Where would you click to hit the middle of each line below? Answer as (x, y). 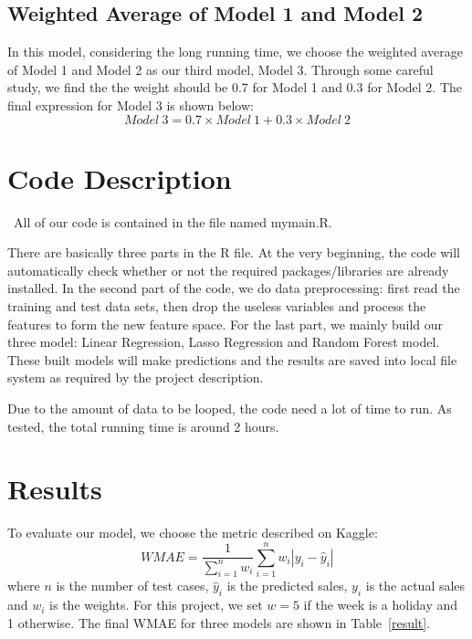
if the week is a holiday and (381, 605)
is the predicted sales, (287, 586)
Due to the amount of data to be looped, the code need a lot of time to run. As (230, 409)
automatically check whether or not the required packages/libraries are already (228, 270)
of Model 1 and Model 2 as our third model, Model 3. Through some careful (220, 69)
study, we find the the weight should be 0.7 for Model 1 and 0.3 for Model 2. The (235, 87)
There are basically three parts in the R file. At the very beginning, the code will (234, 252)
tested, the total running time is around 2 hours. (143, 426)
